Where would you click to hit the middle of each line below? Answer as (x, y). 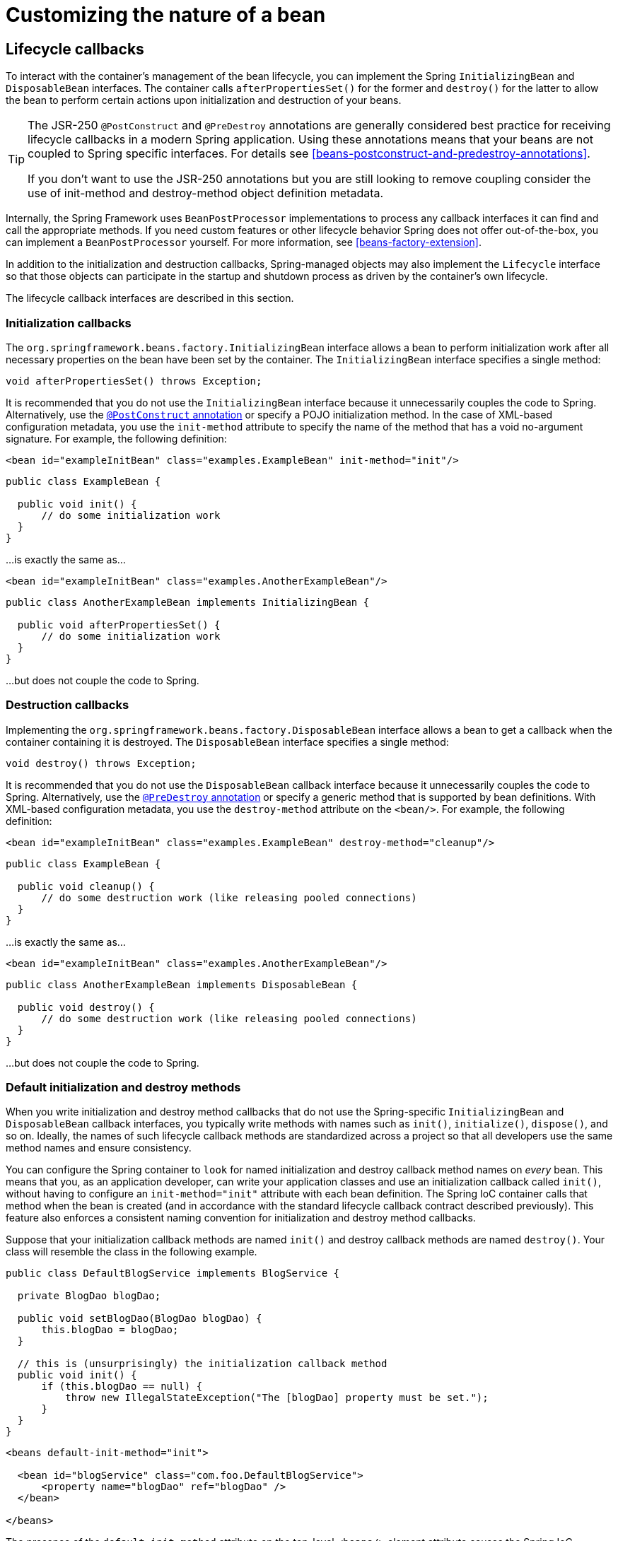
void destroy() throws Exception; (101, 763)
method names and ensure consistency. (99, 1148)
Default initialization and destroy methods (123, 1088)
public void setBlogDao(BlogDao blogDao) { (140, 1319)
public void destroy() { (86, 1007)
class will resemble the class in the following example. (132, 1252)
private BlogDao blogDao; (89, 1296)
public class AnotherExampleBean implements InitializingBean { (188, 602)
